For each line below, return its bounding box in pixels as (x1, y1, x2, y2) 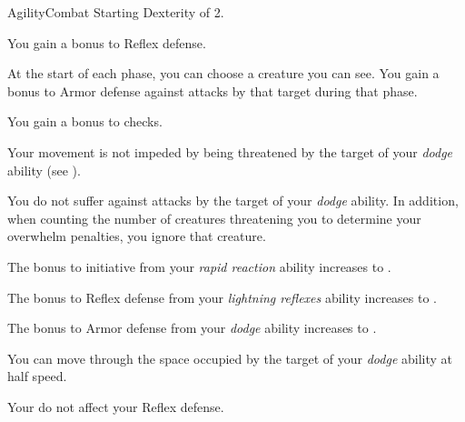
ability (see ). (7, 160, 81, 179)
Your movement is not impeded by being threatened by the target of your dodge (7, 142, 453, 161)
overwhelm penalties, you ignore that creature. (7, 226, 266, 246)
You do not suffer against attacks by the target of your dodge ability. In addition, (7, 191, 459, 210)
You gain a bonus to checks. (7, 112, 163, 131)
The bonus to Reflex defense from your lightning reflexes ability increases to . (7, 287, 438, 306)
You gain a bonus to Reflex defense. (7, 33, 206, 52)
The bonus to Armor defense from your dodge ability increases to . (7, 318, 377, 337)
